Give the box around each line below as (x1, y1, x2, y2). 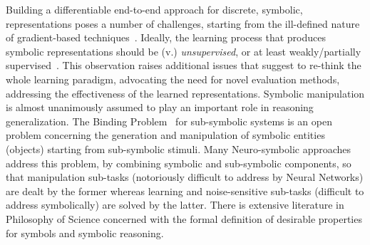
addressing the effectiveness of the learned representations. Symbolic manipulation (6, 85, 365, 100)
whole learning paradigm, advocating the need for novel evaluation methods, (6, 71, 340, 86)
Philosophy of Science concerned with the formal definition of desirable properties (6, 211, 362, 226)
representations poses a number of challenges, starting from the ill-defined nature (6, 16, 360, 31)
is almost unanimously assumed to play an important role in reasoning (6, 100, 314, 115)
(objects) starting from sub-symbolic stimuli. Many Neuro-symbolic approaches (6, 141, 351, 156)
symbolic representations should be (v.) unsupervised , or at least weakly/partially (6, 43, 361, 58)
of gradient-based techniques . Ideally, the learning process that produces (6, 30, 326, 45)
